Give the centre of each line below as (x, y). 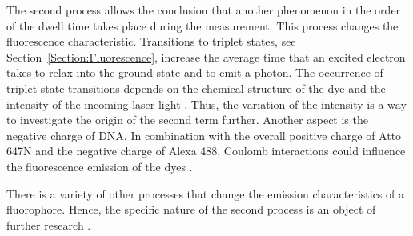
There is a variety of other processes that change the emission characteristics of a (205, 193)
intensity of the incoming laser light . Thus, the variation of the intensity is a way (206, 104)
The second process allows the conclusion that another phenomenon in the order (204, 10)
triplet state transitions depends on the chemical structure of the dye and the (196, 88)
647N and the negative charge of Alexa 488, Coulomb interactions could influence (206, 151)
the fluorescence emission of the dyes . (100, 166)
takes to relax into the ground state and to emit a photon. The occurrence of (195, 72)
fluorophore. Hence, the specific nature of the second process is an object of (191, 209)
